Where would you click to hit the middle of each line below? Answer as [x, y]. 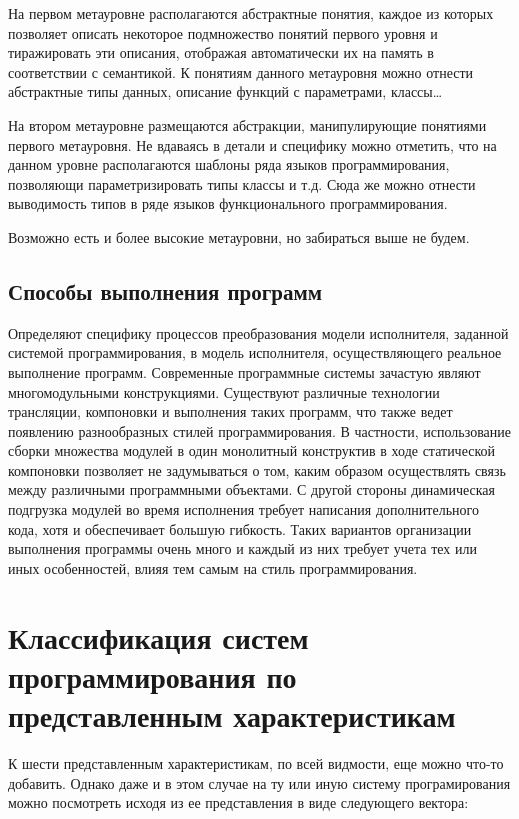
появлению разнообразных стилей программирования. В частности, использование [259, 430]
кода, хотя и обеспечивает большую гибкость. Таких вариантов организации [240, 528]
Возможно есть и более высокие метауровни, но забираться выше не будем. [239, 236]
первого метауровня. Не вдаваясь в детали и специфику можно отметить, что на [252, 144]
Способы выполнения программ [165, 290]
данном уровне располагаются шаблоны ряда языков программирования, [229, 164]
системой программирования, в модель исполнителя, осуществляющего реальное [255, 352]
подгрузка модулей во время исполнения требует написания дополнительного [243, 509]
